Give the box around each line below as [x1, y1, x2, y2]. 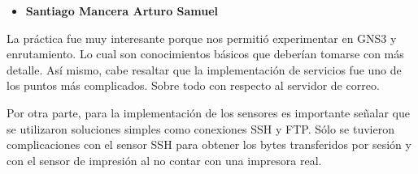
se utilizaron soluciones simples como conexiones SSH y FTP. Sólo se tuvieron [7, 120, 394, 137]
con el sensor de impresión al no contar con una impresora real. [7, 151, 322, 168]
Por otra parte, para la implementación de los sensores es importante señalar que [7, 104, 410, 121]
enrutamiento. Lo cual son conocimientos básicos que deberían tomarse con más [7, 45, 404, 62]
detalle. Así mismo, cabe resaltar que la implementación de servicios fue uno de [7, 61, 402, 78]
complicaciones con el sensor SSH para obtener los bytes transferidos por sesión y [7, 136, 411, 153]
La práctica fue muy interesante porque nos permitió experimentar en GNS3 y [7, 29, 397, 46]
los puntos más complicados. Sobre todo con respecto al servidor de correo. [7, 77, 380, 94]
